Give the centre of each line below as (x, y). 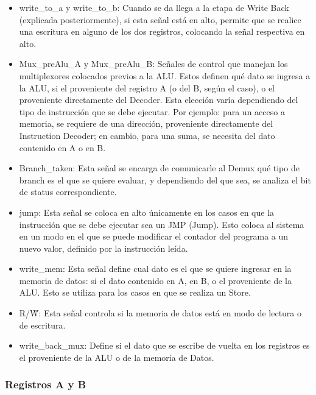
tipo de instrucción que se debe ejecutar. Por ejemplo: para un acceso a (152, 111)
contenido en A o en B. (62, 147)
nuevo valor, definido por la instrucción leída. (104, 248)
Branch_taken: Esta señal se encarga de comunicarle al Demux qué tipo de (159, 168)
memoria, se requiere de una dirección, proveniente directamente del (146, 123)
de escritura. (42, 325)
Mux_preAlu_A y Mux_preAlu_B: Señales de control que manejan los (153, 64)
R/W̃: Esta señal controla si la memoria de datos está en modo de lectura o (160, 313)
